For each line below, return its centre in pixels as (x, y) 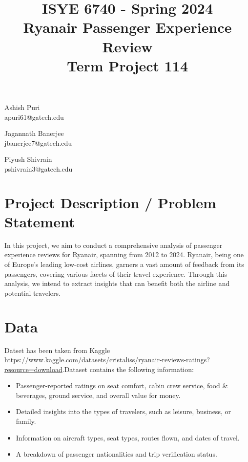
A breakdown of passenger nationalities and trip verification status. (116, 454)
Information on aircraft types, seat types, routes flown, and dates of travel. (128, 437)
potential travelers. (32, 293)
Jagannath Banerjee (34, 133)
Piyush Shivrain (28, 159)
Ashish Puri (22, 107)
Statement (40, 221)
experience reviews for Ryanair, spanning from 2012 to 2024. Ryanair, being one (124, 254)
